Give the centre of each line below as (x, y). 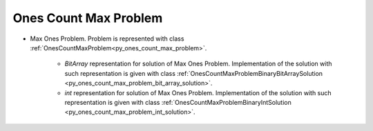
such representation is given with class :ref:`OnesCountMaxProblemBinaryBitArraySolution (194, 73)
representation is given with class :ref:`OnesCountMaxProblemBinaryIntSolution (178, 102)
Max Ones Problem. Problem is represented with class (107, 39)
